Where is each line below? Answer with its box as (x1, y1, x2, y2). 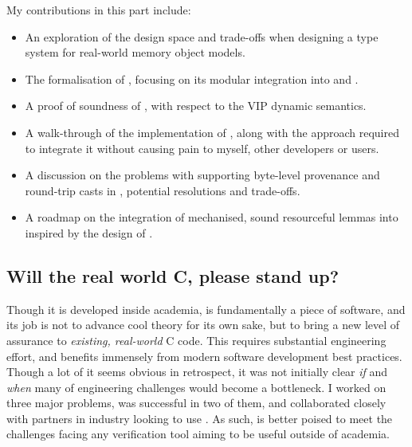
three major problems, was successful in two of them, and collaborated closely (6, 394, 386, 411)
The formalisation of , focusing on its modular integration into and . (25, 70, 359, 87)
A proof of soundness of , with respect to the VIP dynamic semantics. (25, 97, 367, 114)
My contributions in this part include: (6, 2, 191, 18)
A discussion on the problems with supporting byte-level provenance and (25, 167, 380, 183)
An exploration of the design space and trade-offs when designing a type (25, 28, 379, 45)
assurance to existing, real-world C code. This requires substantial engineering (6, 331, 386, 348)
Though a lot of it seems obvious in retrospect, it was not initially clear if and (6, 363, 388, 380)
